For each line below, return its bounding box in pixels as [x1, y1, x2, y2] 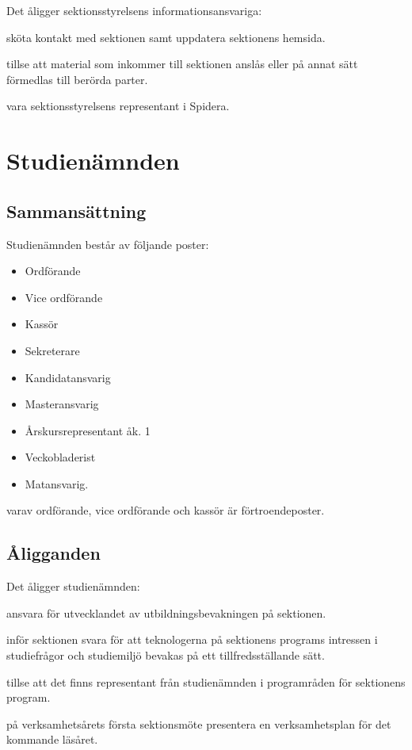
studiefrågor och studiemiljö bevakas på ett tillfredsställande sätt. [6, 647, 325, 664]
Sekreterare [25, 342, 80, 358]
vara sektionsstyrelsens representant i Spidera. [6, 98, 230, 114]
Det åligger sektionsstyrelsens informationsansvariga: [6, 2, 262, 18]
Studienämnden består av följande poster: [6, 235, 209, 252]
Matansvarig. [25, 475, 89, 492]
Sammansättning [6, 198, 147, 223]
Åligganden [6, 541, 101, 565]
